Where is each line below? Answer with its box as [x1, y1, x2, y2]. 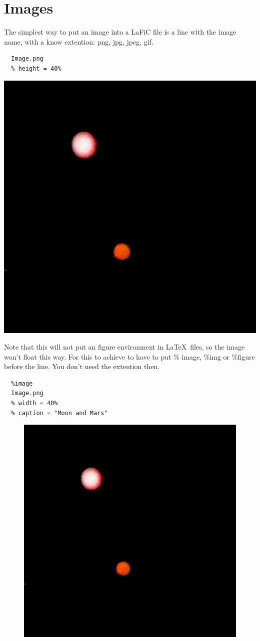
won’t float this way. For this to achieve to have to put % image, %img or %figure [4, 351, 255, 362]
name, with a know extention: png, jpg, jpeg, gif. [4, 36, 153, 47]
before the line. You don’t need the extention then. [4, 361, 160, 372]
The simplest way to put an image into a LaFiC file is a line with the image [4, 27, 236, 37]
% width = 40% [11, 400, 58, 407]
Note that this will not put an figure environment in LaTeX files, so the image [4, 342, 245, 352]
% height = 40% [11, 65, 61, 72]
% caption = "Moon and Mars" [11, 409, 108, 417]
